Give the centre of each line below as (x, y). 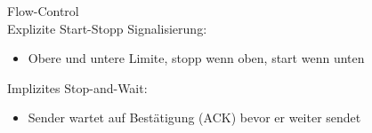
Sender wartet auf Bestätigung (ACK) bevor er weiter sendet (194, 117)
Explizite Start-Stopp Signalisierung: (107, 28)
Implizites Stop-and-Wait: (77, 87)
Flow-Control (43, 11)
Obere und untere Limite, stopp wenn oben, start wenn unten (196, 58)
